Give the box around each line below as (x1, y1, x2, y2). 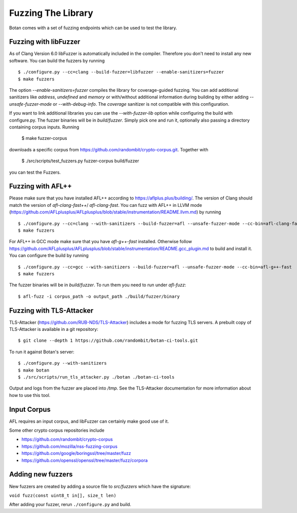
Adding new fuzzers (9, 470, 73, 479)
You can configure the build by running (9, 253, 89, 258)
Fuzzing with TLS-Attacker (9, 306, 94, 315)
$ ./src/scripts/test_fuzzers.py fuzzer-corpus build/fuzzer (21, 158, 140, 164)
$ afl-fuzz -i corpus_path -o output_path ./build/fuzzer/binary (18, 293, 180, 299)
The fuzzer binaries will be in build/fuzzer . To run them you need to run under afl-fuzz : (9, 282, 187, 288)
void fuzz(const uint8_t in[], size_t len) (9, 493, 116, 498)
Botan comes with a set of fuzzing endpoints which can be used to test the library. (9, 25, 178, 31)
